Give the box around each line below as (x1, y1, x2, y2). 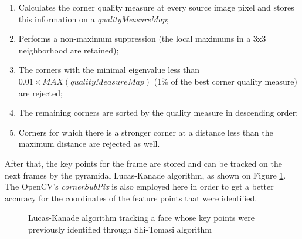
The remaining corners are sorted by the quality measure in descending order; (18, 106, 298, 119)
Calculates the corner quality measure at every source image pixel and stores (18, 1, 294, 13)
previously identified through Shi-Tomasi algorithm (28, 223, 212, 235)
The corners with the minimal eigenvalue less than (18, 63, 200, 76)
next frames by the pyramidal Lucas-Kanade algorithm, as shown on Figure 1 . (5, 169, 286, 181)
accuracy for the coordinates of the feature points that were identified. (5, 191, 257, 204)
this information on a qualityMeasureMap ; (18, 12, 169, 25)
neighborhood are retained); (18, 43, 119, 56)
